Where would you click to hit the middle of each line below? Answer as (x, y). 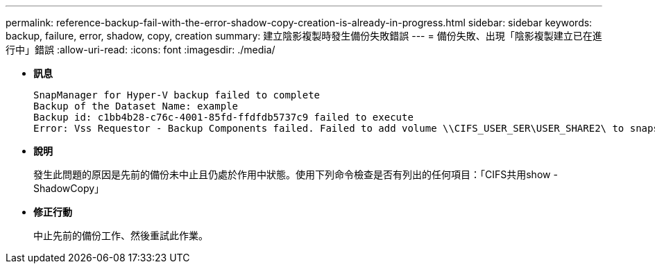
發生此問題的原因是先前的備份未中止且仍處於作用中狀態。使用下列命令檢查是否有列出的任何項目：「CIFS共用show (292, 174)
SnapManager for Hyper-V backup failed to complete (177, 95)
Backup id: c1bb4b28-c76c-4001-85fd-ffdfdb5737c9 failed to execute (223, 117)
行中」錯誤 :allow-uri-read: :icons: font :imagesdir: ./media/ (141, 50)
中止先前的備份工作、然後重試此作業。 (121, 235)
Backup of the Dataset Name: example (136, 106)
